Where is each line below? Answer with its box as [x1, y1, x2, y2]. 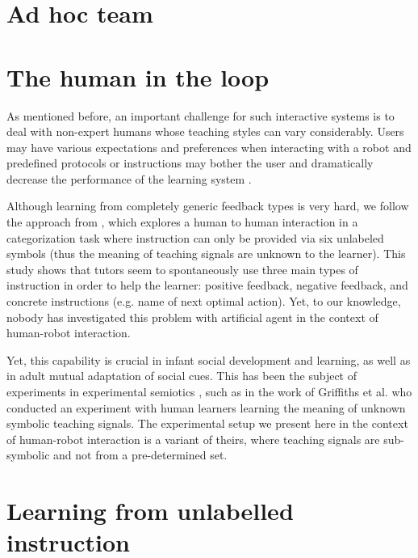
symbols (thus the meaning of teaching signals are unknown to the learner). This [6, 245, 406, 262]
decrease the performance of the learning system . [6, 170, 252, 187]
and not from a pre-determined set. [53, 446, 228, 463]
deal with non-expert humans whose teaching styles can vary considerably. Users [6, 123, 404, 140]
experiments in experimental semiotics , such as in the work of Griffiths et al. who [6, 383, 412, 399]
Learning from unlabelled [6, 494, 294, 527]
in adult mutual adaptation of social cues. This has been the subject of [6, 367, 357, 384]
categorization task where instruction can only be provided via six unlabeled [6, 229, 384, 246]
